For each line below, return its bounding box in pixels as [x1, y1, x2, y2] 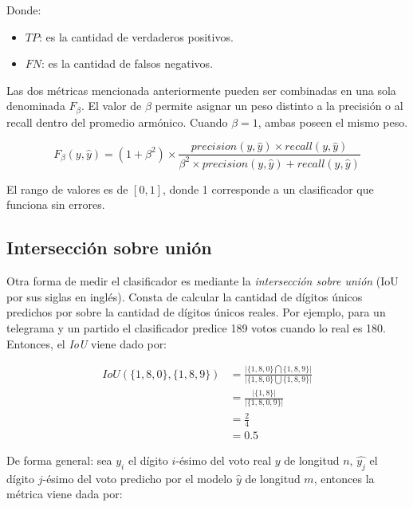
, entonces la [313, 470, 375, 486]
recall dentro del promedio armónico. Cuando [6, 113, 228, 130]
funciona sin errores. [6, 196, 105, 213]
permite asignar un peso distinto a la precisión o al [155, 97, 403, 114]
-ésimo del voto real [175, 451, 272, 468]
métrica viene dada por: [6, 485, 123, 502]
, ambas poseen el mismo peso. [258, 113, 408, 130]
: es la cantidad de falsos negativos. [41, 55, 214, 72]
